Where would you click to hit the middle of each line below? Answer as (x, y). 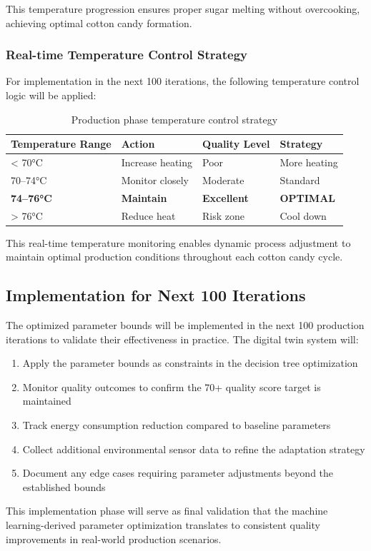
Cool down (303, 215)
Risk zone (224, 215)
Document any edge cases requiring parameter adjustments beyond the (178, 473)
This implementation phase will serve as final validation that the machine (167, 511)
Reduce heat (148, 215)
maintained (47, 401)
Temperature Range (61, 144)
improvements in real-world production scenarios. (114, 539)
